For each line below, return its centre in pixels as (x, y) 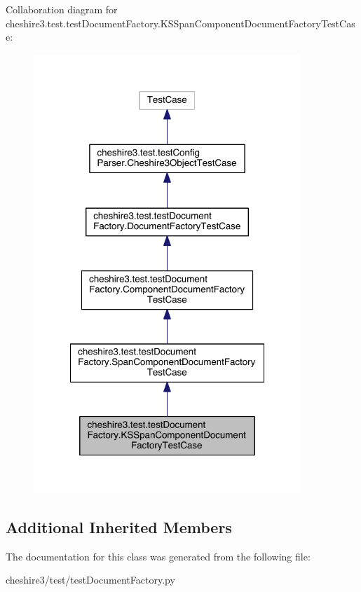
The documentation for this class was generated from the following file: (158, 556)
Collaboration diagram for (62, 9)
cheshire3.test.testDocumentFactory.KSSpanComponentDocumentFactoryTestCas (180, 23)
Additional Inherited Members (119, 526)
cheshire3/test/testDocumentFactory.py (90, 580)
